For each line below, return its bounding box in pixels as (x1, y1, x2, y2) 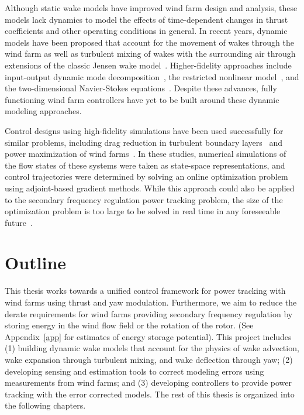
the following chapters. (5, 399, 86, 411)
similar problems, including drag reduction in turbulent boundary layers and (5, 136, 283, 148)
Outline (5, 251, 67, 275)
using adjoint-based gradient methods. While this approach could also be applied (5, 181, 295, 194)
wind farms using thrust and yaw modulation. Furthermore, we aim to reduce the (5, 296, 297, 308)
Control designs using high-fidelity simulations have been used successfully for (5, 124, 284, 136)
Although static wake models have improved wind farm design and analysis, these (5, 2, 298, 13)
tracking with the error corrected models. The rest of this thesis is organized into (5, 387, 295, 400)
